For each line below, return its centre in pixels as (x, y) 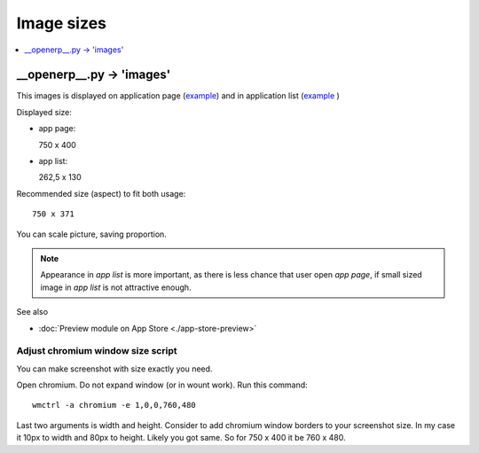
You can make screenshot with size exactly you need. (114, 369)
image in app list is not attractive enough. (116, 287)
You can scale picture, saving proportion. (92, 234)
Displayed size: (44, 112)
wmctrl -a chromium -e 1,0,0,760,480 (114, 405)
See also (32, 312)
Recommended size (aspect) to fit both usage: (101, 193)
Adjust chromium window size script (97, 351)
